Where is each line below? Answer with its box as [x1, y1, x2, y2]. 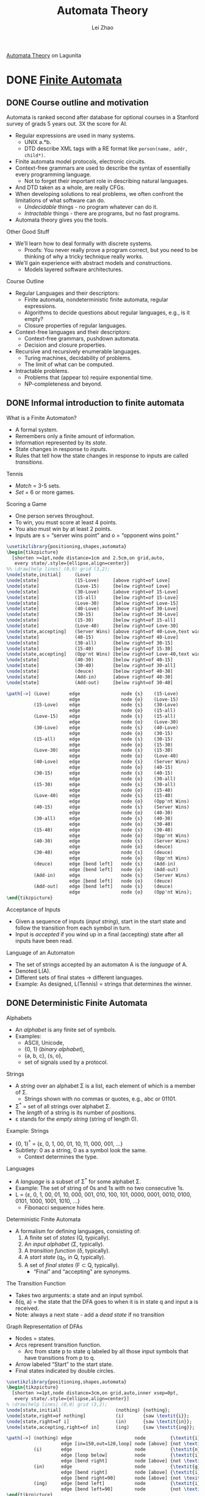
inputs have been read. [15, 938, 73, 944]
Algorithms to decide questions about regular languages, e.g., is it [24, 309, 190, 316]
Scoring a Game [6, 500, 47, 507]
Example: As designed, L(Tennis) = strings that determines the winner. [15, 980, 192, 988]
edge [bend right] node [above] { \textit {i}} [60, 1469, 203, 1475]
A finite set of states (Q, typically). [24, 1234, 110, 1241]
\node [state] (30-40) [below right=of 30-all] [6, 663, 176, 669]
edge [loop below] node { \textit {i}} [60, 1452, 203, 1459]
